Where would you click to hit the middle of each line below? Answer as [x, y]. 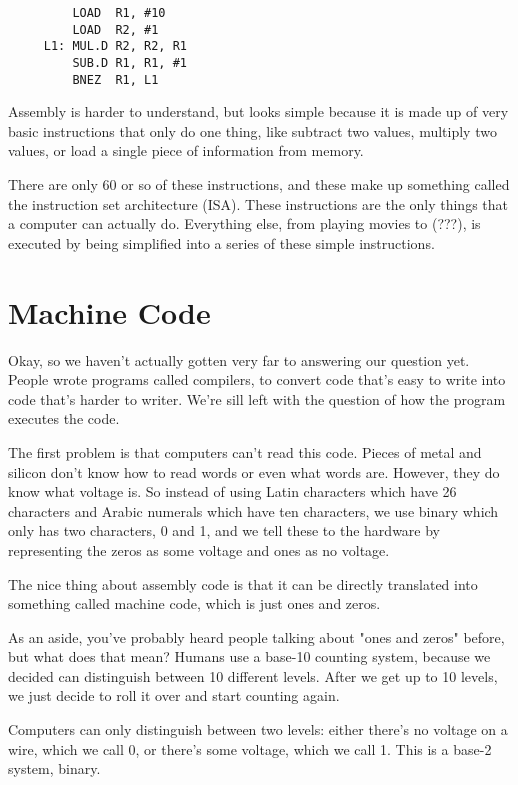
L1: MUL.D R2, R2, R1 [115, 46]
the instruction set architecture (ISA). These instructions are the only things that [258, 203]
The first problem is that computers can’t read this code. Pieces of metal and [245, 451]
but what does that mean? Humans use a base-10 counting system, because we [249, 656]
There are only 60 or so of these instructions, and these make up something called [259, 184]
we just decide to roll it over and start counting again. [174, 695]
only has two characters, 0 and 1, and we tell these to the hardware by [224, 530]
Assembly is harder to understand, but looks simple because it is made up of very [258, 111]
